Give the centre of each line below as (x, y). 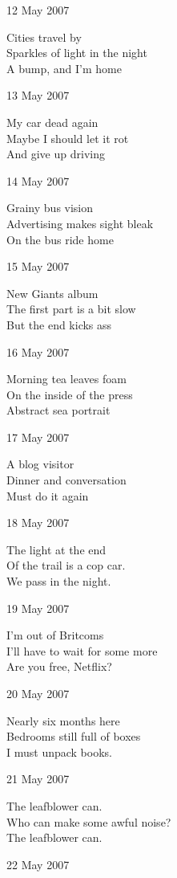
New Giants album (52, 293)
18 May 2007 (38, 523)
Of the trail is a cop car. (66, 565)
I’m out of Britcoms (55, 635)
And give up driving (56, 154)
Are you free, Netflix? (59, 666)
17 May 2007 (38, 437)
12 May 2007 (38, 10)
